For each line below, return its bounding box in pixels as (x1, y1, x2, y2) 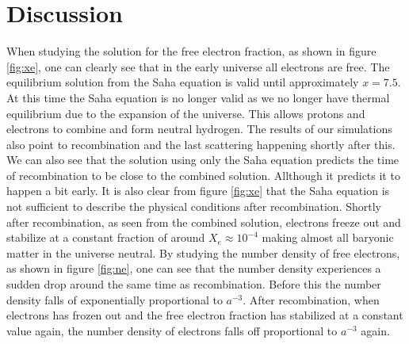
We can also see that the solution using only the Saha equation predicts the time (6, 151, 399, 168)
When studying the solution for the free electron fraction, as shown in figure (6, 43, 377, 59)
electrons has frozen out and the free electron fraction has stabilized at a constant (6, 307, 403, 323)
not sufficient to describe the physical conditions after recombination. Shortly (6, 198, 381, 215)
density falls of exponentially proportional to (6, 291, 223, 308)
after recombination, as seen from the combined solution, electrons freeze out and (6, 213, 401, 230)
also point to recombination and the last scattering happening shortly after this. (6, 136, 396, 152)
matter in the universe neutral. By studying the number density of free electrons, (6, 244, 400, 261)
